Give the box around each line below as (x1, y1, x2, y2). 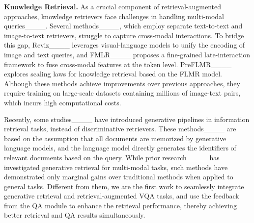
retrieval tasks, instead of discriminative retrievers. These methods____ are (4, 124, 236, 134)
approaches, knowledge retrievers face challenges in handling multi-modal (4, 11, 224, 21)
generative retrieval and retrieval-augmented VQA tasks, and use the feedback (4, 191, 239, 201)
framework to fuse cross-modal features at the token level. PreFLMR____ (4, 59, 232, 69)
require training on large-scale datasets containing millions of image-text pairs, (4, 88, 241, 98)
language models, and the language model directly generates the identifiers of (4, 143, 236, 153)
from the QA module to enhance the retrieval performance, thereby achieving (4, 200, 237, 210)
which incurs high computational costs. (4, 97, 121, 107)
